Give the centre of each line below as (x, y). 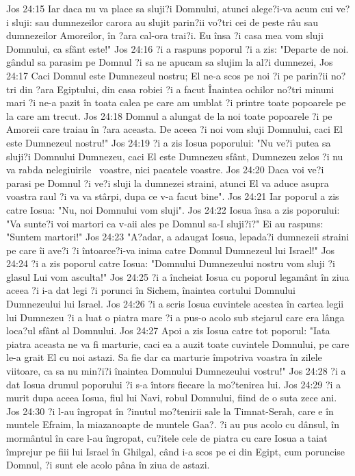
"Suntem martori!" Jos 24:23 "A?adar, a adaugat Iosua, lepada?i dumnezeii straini (178, 237)
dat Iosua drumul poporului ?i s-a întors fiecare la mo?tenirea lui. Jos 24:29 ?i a (174, 384)
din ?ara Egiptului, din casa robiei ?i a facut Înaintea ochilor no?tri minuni (177, 89)
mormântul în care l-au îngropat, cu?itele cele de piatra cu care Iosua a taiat (167, 438)
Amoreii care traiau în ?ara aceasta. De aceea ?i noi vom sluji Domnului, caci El (175, 129)
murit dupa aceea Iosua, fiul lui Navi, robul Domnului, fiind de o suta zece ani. (172, 398)
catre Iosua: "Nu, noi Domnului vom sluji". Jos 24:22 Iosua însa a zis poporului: (173, 209)
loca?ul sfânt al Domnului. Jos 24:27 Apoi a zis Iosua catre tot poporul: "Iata (168, 330)
